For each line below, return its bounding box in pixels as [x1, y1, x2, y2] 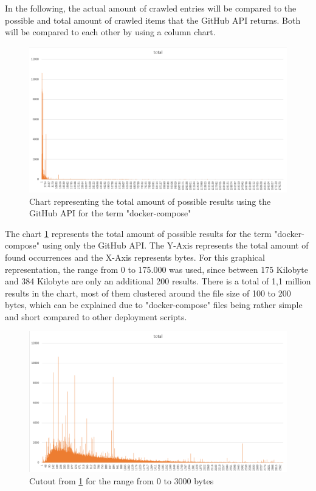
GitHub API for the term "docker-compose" [29, 207, 191, 219]
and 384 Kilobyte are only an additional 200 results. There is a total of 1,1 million [5, 275, 311, 287]
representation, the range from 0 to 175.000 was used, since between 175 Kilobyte [5, 263, 308, 275]
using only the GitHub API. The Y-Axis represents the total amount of [42, 239, 309, 252]
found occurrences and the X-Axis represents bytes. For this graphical [5, 250, 265, 263]
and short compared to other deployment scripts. [5, 310, 187, 323]
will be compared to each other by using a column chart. [5, 26, 216, 38]
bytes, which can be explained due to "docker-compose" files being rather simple [5, 298, 303, 311]
